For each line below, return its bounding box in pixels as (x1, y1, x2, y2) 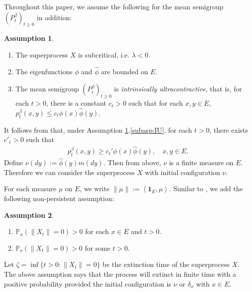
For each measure (4, 183, 57, 194)
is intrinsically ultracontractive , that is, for (114, 84, 242, 94)
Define (4, 157, 23, 168)
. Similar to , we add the (169, 183, 243, 194)
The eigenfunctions (15, 66, 73, 76)
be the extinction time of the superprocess (102, 259, 230, 269)
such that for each (128, 98, 183, 108)
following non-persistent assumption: (4, 193, 114, 204)
